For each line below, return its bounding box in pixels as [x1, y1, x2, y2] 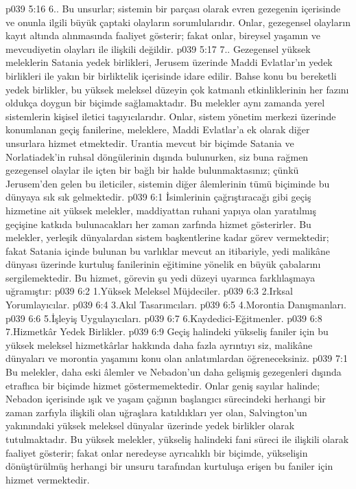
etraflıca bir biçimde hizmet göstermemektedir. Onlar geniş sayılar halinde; [5, 378, 320, 392]
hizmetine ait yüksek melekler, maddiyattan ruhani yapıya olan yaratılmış [5, 203, 316, 217]
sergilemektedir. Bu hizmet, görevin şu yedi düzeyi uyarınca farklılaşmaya [5, 270, 316, 284]
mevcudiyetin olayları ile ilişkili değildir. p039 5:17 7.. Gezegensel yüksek [5, 41, 311, 56]
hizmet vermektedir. [5, 472, 90, 486]
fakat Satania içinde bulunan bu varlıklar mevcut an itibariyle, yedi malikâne [5, 243, 331, 258]
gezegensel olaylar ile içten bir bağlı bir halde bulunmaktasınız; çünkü [5, 163, 299, 177]
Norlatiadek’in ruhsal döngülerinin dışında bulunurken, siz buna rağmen [5, 149, 309, 163]
